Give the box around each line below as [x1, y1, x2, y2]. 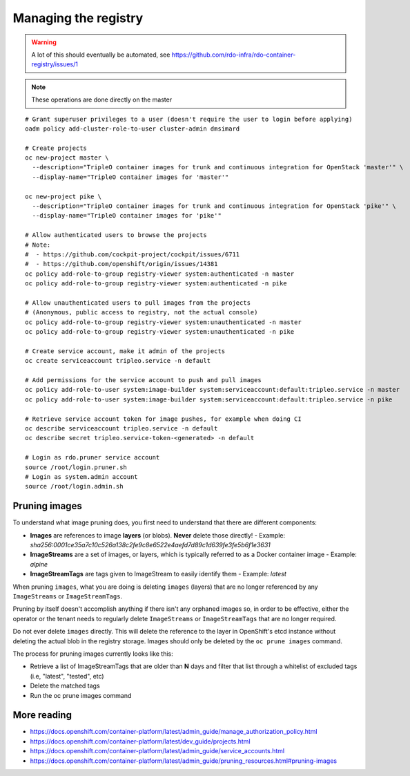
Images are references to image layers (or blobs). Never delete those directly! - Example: [30, 531, 286, 539]
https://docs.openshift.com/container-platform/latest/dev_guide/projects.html [30, 737, 251, 746]
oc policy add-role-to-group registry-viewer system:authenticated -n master [25, 269, 295, 278]
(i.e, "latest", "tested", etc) [30, 672, 104, 680]
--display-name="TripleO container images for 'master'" [32, 173, 229, 181]
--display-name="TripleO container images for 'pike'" [32, 211, 222, 220]
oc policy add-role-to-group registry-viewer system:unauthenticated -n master [25, 318, 302, 326]
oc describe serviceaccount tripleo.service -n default [25, 425, 218, 432]
